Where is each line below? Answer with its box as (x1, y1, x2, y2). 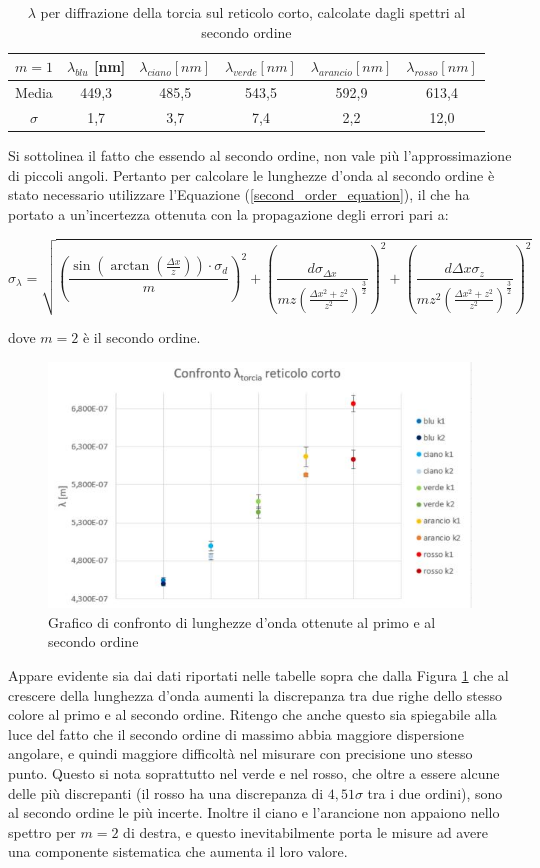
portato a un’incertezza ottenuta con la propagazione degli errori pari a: (8, 203, 449, 224)
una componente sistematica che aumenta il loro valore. (8, 841, 348, 862)
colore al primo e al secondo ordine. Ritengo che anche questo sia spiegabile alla (8, 704, 497, 725)
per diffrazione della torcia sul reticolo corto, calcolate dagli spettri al (40, 2, 466, 22)
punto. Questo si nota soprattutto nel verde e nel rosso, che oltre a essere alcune (8, 763, 500, 784)
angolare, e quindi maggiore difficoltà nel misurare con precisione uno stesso (8, 743, 473, 764)
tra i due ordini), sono (367, 782, 503, 803)
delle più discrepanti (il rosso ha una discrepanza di (8, 782, 324, 803)
